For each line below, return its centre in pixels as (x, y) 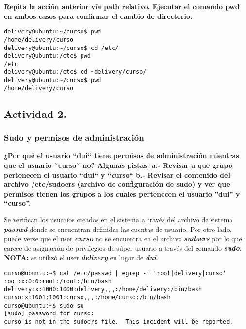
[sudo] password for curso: (49, 314)
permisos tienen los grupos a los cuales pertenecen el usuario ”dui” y (122, 193)
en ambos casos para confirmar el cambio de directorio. (98, 16)
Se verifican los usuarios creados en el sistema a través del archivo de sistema (118, 219)
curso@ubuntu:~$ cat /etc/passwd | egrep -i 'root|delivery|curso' (115, 273)
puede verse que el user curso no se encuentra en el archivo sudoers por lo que (123, 239)
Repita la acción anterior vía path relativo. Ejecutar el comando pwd (122, 6)
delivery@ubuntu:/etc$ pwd (47, 56)
